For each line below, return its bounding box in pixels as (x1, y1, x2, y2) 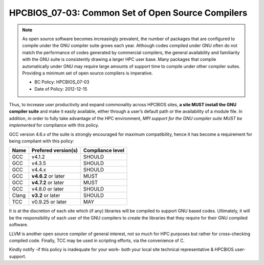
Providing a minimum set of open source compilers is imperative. (22, 70, 153, 76)
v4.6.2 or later (31, 173, 65, 180)
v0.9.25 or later (31, 198, 67, 205)
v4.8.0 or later (31, 186, 64, 193)
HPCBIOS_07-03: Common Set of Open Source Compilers (9, 7, 248, 18)
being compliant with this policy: (9, 138, 74, 144)
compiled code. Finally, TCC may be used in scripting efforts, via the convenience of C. (9, 238, 185, 243)
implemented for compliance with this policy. (9, 122, 99, 128)
